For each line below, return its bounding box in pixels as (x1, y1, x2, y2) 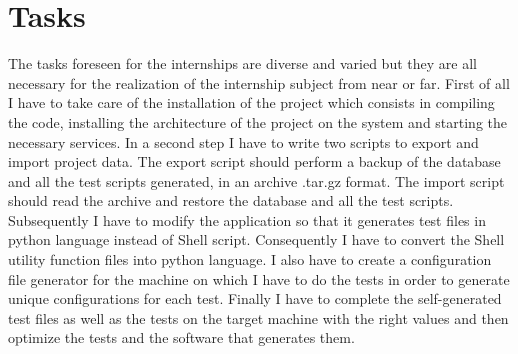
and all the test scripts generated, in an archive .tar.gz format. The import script (8, 170, 505, 191)
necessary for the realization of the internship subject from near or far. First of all (8, 72, 510, 93)
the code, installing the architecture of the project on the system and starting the (8, 111, 508, 132)
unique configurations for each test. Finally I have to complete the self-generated (8, 288, 502, 309)
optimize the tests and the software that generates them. (8, 327, 355, 348)
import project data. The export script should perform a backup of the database (8, 151, 501, 172)
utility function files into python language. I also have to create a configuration (8, 249, 492, 270)
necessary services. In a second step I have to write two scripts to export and (8, 131, 479, 152)
